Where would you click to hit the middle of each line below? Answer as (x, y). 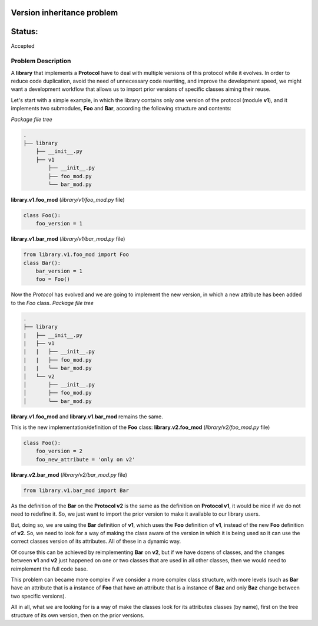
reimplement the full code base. (49, 569)
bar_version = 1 (59, 271)
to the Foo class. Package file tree (52, 303)
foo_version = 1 (59, 224)
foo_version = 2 (59, 451)
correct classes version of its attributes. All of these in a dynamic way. (96, 541)
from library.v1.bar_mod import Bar (76, 490)
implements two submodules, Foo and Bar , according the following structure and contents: (121, 109)
